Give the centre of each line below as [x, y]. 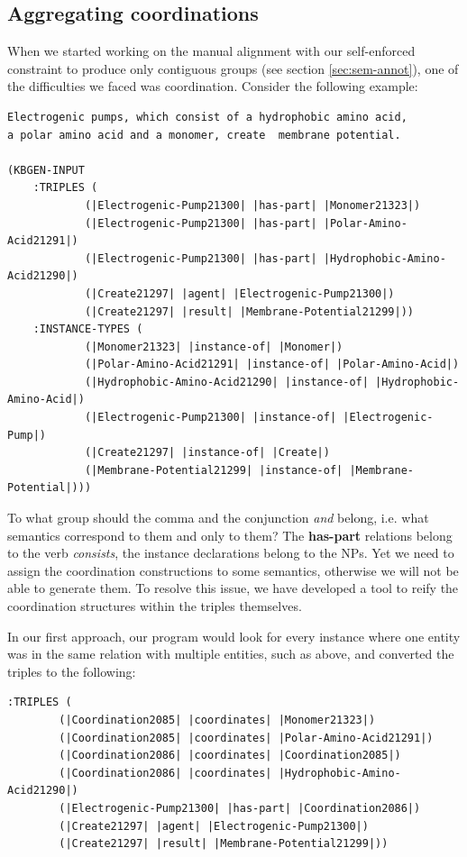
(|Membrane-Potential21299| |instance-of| [214, 470]
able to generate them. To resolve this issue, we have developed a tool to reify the [233, 588]
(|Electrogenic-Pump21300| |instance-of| [211, 418]
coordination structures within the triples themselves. [155, 606]
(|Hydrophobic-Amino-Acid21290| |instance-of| [226, 382]
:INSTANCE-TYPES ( [88, 329]
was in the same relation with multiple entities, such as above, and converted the [231, 654]
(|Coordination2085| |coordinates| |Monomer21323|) [217, 720]
